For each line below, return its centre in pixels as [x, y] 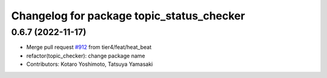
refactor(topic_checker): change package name [86, 56]
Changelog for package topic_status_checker [128, 16]
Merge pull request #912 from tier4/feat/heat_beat [89, 47]
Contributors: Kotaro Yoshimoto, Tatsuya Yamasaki [90, 64]
